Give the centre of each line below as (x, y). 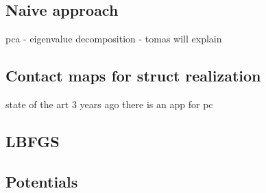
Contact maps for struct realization (133, 76)
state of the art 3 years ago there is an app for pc (109, 104)
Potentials (42, 181)
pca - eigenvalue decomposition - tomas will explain (114, 39)
